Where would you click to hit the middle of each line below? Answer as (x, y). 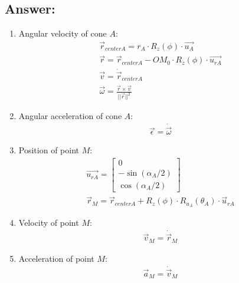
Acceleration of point (56, 258)
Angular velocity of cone (63, 33)
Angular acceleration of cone (70, 116)
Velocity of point (49, 223)
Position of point (49, 150)
